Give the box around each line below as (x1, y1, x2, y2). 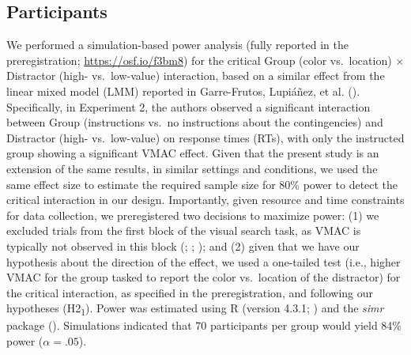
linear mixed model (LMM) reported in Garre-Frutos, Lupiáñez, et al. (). (6, 82, 360, 99)
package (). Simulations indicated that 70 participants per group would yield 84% (6, 317, 402, 334)
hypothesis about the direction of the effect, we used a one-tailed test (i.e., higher (6, 253, 401, 270)
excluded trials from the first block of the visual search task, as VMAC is (6, 222, 361, 239)
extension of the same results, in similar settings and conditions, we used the (6, 160, 378, 176)
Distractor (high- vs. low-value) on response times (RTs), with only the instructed (6, 129, 405, 145)
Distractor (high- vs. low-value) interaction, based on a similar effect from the (6, 67, 385, 84)
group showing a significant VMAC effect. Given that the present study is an (6, 145, 379, 161)
